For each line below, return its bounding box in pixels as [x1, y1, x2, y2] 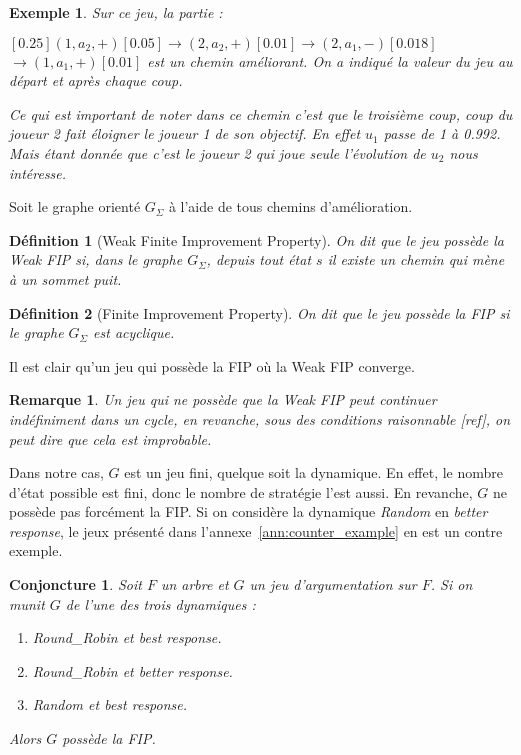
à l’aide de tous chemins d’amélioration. [168, 196, 413, 217]
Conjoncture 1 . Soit [9, 574, 142, 595]
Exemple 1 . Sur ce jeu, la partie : [9, 2, 223, 22]
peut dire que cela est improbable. [9, 428, 212, 449]
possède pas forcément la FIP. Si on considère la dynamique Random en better [9, 501, 488, 522]
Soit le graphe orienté [9, 196, 141, 217]
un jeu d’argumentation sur [249, 574, 417, 595]
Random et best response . [32, 694, 188, 715]
